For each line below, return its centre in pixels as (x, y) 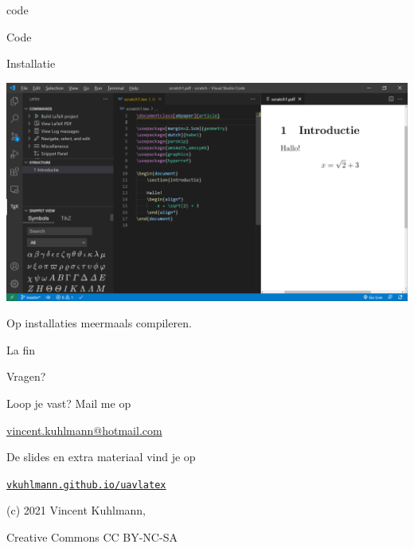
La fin (21, 349)
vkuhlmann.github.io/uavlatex (86, 485)
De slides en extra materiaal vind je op (101, 457)
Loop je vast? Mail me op (69, 403)
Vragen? (26, 376)
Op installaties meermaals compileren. (99, 323)
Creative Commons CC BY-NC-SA (92, 537)
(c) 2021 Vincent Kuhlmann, (76, 510)
